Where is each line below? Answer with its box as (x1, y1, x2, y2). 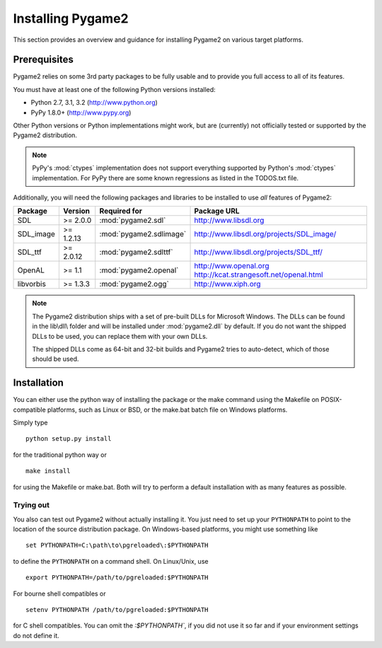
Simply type (13, 418, 48, 427)
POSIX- (320, 395, 342, 404)
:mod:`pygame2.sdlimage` (99, 229, 187, 239)
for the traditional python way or (13, 450, 108, 459)
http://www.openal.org (194, 261, 270, 271)
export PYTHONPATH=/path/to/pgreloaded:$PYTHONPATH (25, 574, 209, 582)
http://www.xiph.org (194, 279, 261, 289)
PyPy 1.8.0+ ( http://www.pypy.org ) (30, 108, 132, 117)
